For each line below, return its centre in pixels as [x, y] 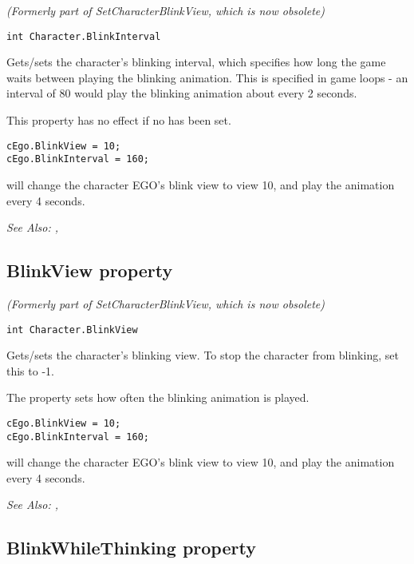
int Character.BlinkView [72, 330]
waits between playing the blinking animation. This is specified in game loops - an [207, 77]
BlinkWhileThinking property [131, 548]
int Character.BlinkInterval [84, 36]
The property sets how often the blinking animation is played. [158, 397]
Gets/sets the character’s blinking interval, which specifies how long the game [196, 62]
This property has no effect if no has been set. [119, 120]
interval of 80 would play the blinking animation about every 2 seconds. [182, 93]
